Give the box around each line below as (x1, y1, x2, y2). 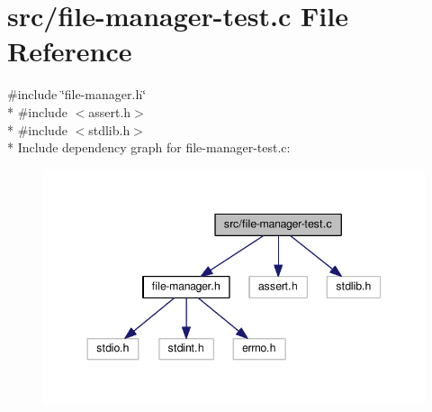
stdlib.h (88, 120, 130, 139)
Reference (7, 32, 132, 69)
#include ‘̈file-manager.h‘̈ (7, 85, 147, 104)
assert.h (88, 102, 131, 121)
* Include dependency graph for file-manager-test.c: (7, 138, 291, 157)
